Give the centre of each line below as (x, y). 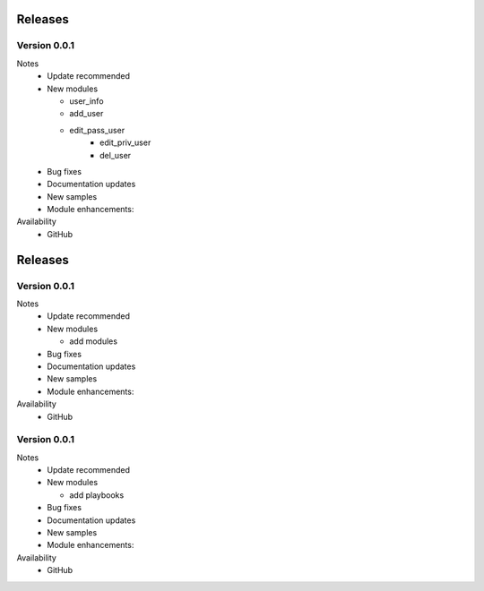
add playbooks (97, 495)
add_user (86, 114)
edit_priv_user (125, 142)
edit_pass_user (97, 130)
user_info (86, 101)
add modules (94, 341)
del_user (116, 155)
